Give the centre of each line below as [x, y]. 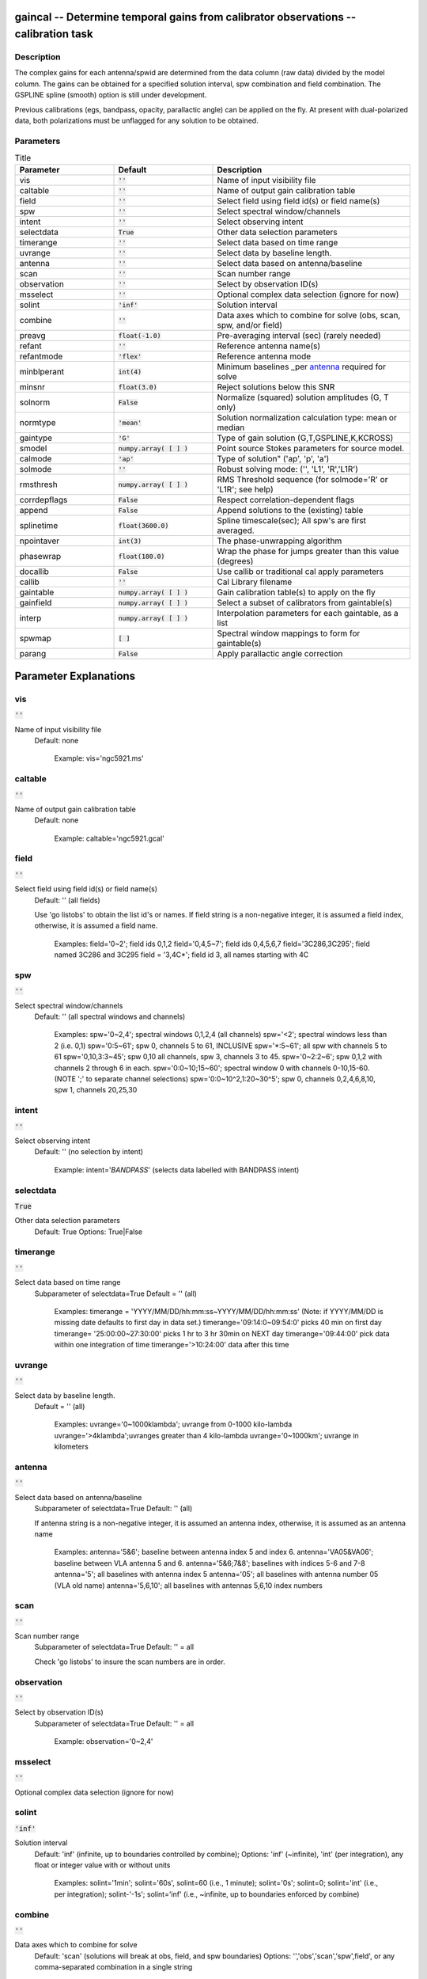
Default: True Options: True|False [89, 1232]
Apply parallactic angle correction [280, 654]
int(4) [130, 372]
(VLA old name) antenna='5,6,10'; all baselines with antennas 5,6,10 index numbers [189, 1585]
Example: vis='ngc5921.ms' [99, 758]
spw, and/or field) [249, 325]
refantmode [41, 356]
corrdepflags [43, 500]
